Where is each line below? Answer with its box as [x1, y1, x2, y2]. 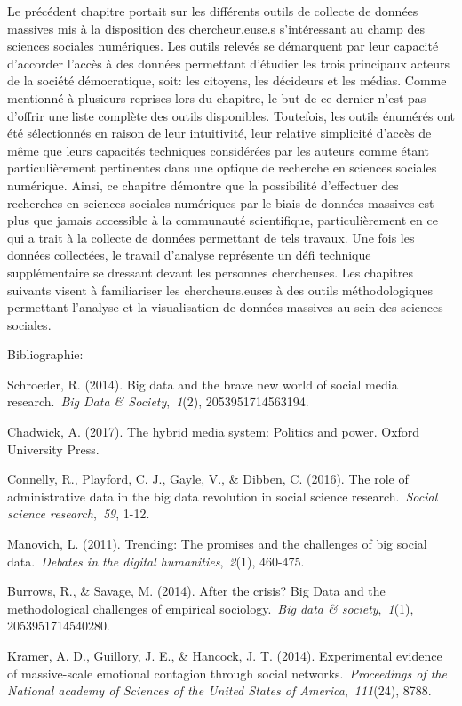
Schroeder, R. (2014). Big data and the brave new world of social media [7, 374, 398, 393]
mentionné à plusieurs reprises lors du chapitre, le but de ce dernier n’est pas [7, 88, 426, 107]
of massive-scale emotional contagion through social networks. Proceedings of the [7, 663, 447, 682]
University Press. [7, 439, 100, 458]
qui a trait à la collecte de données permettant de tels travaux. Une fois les [7, 228, 415, 246]
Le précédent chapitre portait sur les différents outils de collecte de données [7, 2, 418, 20]
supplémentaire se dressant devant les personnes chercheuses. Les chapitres [7, 262, 413, 281]
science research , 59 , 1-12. [7, 504, 150, 523]
